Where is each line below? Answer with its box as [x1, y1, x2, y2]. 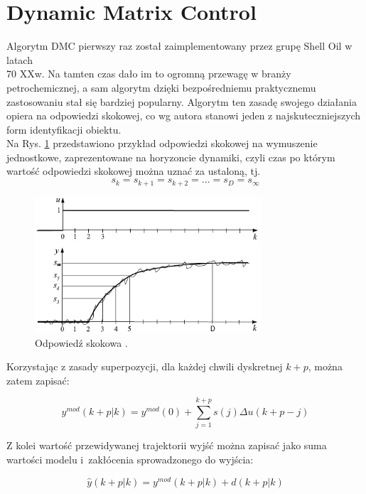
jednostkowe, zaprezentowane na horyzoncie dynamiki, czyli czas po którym [6, 149, 335, 164]
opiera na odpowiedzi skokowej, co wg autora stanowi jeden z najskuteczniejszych [6, 108, 361, 123]
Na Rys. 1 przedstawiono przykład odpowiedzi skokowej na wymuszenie [6, 136, 318, 151]
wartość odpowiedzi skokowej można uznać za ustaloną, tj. [6, 163, 261, 178]
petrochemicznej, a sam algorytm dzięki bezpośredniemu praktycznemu [6, 80, 316, 95]
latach [6, 52, 33, 67]
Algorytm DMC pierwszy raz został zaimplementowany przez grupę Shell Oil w [6, 38, 352, 53]
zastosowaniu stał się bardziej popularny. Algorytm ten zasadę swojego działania [6, 94, 357, 109]
